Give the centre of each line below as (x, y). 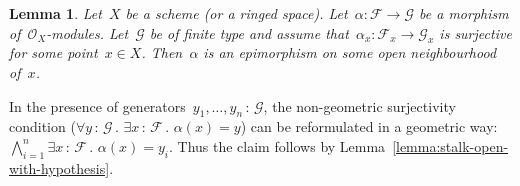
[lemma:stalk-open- (450, 145)
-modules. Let (87, 32)
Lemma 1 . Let (55, 13)
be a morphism (464, 13)
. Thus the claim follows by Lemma (277, 145)
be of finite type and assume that (249, 32)
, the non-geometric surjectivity (359, 105)
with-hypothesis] (59, 167)
